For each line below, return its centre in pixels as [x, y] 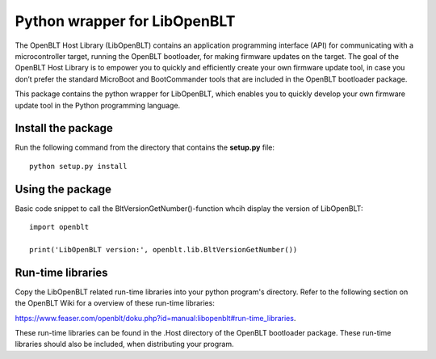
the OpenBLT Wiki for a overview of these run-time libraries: [115, 303]
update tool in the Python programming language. [98, 105]
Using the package [63, 189]
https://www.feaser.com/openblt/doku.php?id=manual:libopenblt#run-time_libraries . [155, 318]
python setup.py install [78, 166]
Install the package [64, 128]
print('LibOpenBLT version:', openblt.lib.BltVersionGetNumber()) [163, 249]
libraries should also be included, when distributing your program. [124, 344]
